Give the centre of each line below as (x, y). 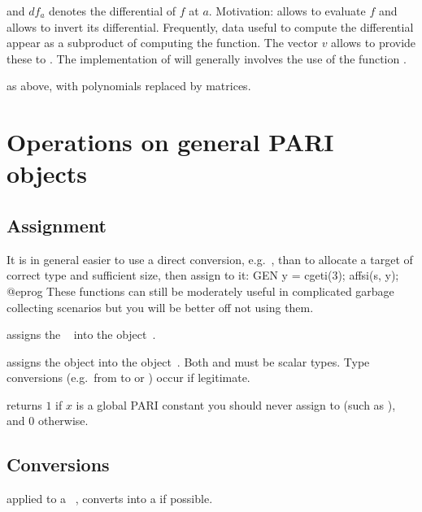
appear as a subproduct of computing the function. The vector (162, 43)
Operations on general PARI (170, 142)
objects (47, 174)
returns (24, 404)
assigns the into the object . (81, 334)
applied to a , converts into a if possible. (110, 499)
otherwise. (63, 421)
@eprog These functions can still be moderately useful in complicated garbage (200, 291)
